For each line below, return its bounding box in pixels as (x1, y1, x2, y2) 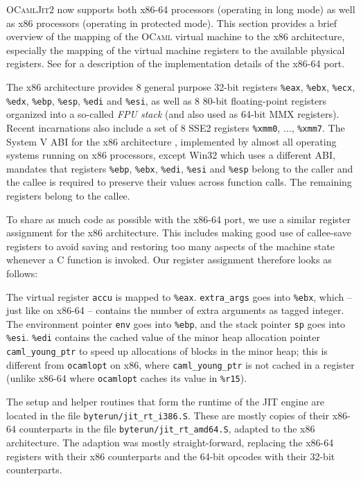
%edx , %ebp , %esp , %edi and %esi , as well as (6, 93, 192, 107)
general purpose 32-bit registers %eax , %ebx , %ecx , (144, 79, 355, 94)
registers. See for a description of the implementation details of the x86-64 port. (6, 56, 345, 71)
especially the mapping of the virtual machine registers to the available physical (6, 42, 345, 57)
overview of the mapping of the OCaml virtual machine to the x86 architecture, (6, 29, 345, 44)
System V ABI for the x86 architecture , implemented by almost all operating (6, 134, 337, 148)
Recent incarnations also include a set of (6, 120, 178, 134)
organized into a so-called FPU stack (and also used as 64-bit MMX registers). (6, 107, 340, 121)
